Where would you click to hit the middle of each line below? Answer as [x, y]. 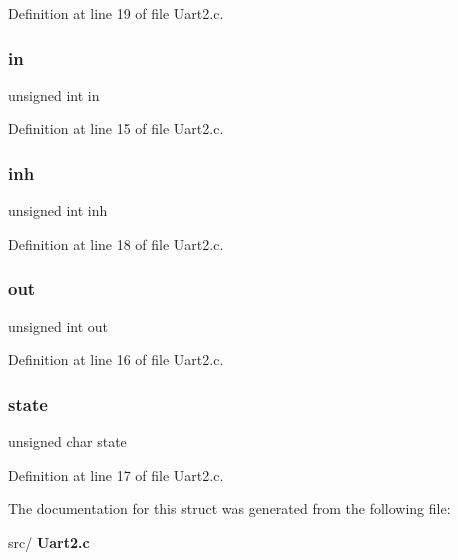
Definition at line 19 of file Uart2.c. [116, 13]
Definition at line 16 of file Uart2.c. [116, 359]
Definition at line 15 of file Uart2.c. [116, 128]
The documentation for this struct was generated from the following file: [229, 508]
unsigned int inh [58, 210]
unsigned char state [67, 441]
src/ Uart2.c [49, 541]
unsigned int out [58, 325]
